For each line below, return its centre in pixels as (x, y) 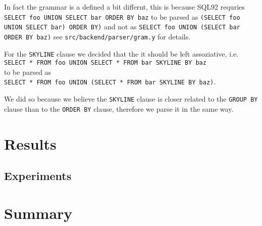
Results (30, 143)
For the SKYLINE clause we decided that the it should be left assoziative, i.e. (121, 53)
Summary (38, 213)
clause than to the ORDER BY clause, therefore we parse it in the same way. (119, 108)
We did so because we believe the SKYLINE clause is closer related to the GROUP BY (131, 99)
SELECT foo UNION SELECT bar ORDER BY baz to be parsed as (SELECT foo (122, 16)
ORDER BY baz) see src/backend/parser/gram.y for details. (97, 36)
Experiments (38, 176)
